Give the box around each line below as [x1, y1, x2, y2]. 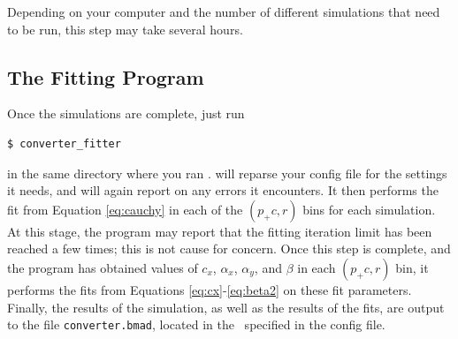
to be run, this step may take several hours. [7, 19, 243, 38]
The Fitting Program [7, 63, 204, 90]
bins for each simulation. [302, 200, 436, 218]
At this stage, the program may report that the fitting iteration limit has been [7, 222, 432, 240]
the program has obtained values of [7, 258, 198, 276]
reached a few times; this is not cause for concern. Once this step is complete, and [7, 239, 451, 258]
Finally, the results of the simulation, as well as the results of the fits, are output [7, 298, 445, 316]
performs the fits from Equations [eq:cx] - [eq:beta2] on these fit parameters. [7, 280, 412, 298]
